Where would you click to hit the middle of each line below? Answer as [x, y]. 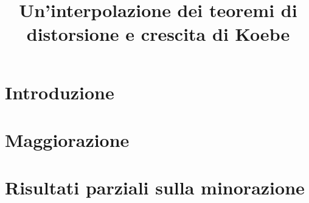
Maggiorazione [67, 139]
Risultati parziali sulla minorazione [155, 187]
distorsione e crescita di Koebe [158, 34]
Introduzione [60, 92]
